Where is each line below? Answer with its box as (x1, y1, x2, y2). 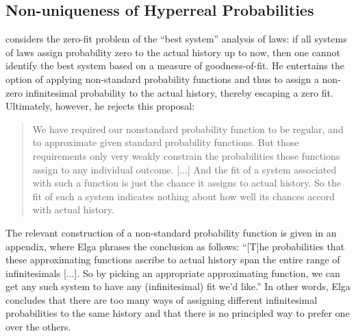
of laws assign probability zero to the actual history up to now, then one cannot (5, 45, 340, 59)
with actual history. (32, 202, 114, 217)
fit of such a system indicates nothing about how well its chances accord (32, 189, 335, 203)
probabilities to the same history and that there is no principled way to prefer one (5, 306, 350, 320)
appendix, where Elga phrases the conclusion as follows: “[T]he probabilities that (5, 239, 345, 253)
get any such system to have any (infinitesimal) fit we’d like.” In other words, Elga (5, 279, 351, 293)
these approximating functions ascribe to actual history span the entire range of (5, 252, 340, 267)
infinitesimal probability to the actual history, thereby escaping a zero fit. (25, 85, 333, 99)
